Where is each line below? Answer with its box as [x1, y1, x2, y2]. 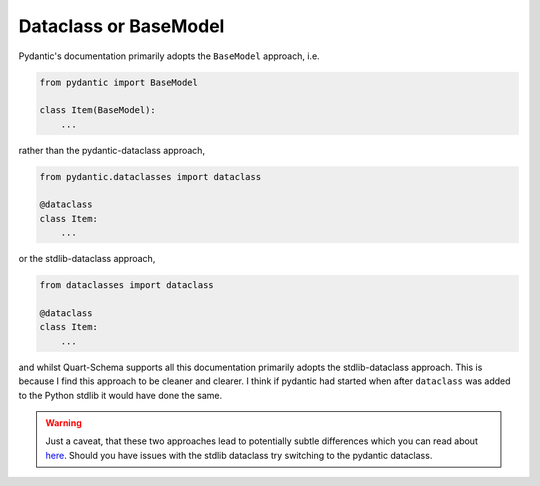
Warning [45, 416, 82, 429]
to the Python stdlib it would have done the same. [18, 389, 223, 401]
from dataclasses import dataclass [39, 280, 214, 291]
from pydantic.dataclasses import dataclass [39, 171, 262, 182]
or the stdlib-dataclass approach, [18, 253, 156, 265]
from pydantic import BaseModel [39, 76, 199, 88]
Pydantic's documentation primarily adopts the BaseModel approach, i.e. [18, 50, 320, 62]
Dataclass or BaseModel [18, 15, 225, 37]
